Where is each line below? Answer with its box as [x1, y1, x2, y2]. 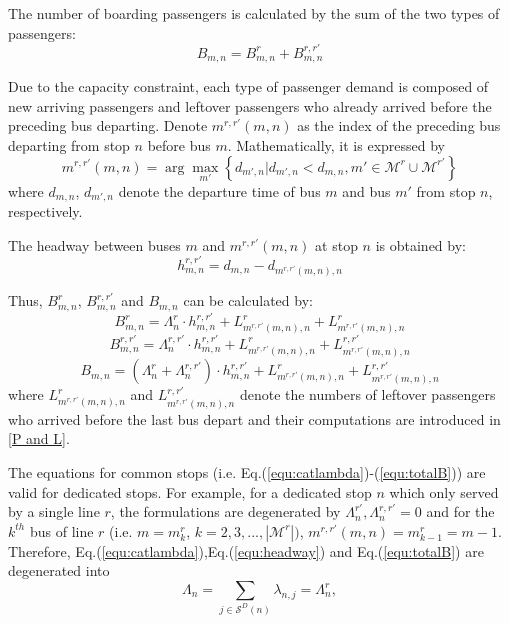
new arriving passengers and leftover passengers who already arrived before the [8, 95, 492, 116]
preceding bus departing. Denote [8, 115, 208, 136]
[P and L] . [8, 428, 70, 449]
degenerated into [8, 560, 110, 581]
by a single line [8, 501, 100, 522]
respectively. [8, 201, 83, 222]
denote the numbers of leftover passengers [239, 384, 496, 405]
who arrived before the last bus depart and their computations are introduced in [8, 408, 501, 429]
